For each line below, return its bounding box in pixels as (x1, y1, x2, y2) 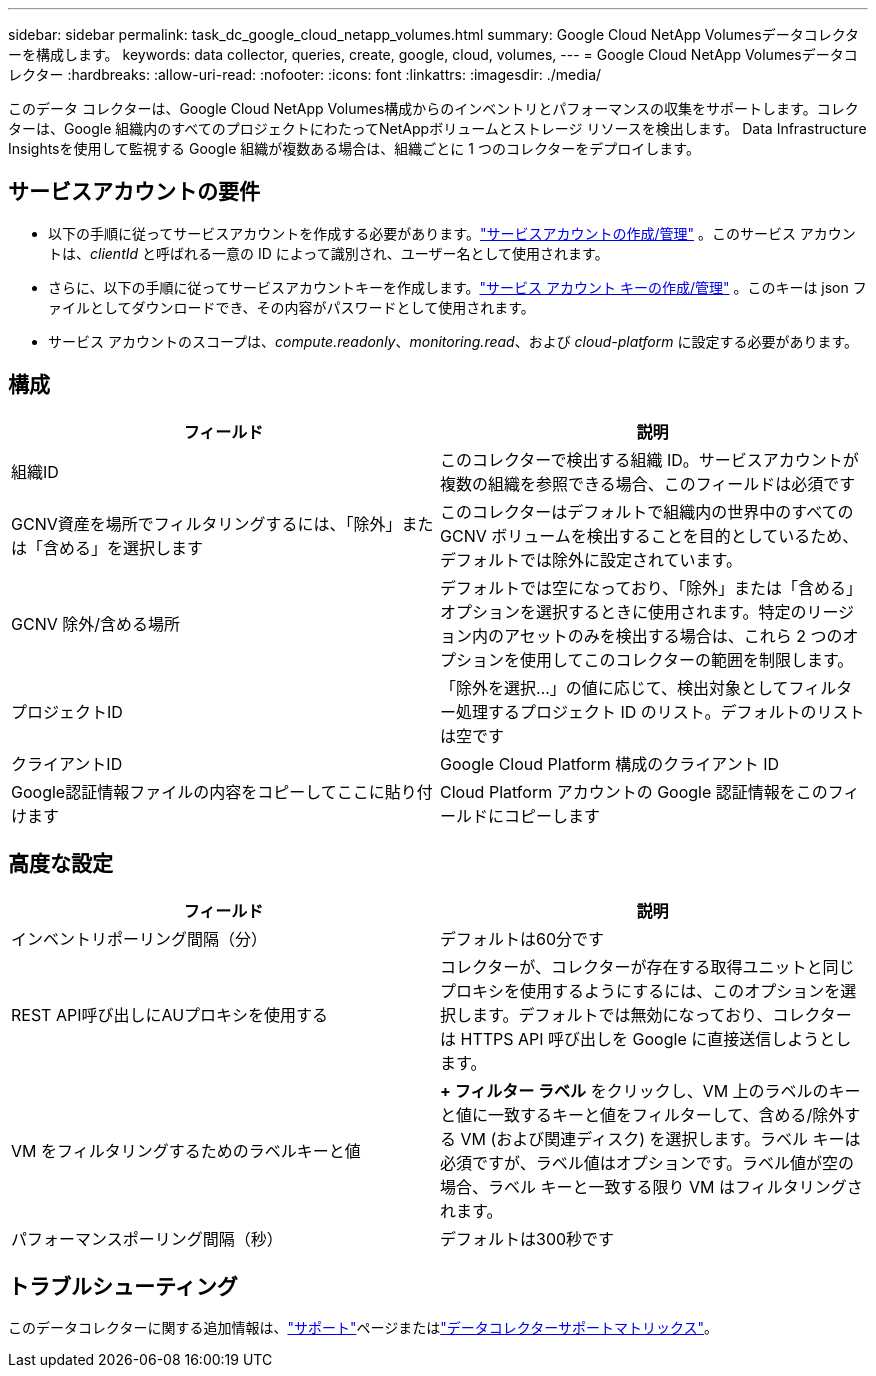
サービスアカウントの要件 (8, 179, 260, 205)
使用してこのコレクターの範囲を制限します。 (520, 649, 854, 670)
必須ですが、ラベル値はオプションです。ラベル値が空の (440, 1152, 855, 1173)
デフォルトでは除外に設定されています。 (440, 549, 742, 570)
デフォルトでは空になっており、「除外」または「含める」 (440, 577, 863, 598)
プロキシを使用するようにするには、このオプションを (440, 980, 841, 1001)
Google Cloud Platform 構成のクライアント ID (440, 753, 780, 774)
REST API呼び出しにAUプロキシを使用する (11, 1004, 329, 1025)
